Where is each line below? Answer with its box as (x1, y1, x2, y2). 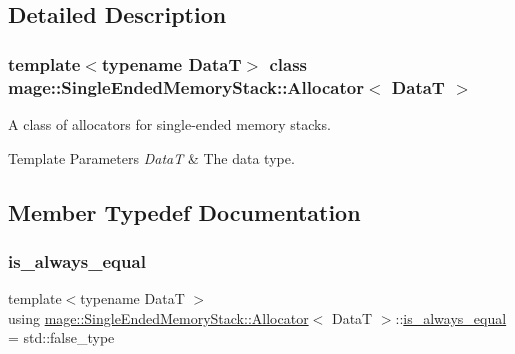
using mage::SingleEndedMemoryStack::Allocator (8, 307, 309, 328)
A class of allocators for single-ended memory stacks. (8, 113, 331, 134)
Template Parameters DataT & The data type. (8, 147, 295, 168)
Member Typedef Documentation (8, 196, 361, 227)
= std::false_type (8, 327, 115, 348)
